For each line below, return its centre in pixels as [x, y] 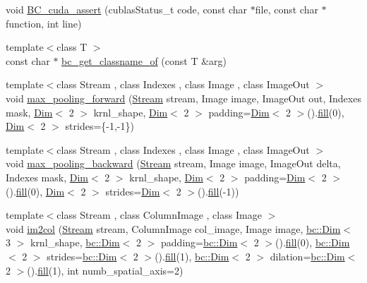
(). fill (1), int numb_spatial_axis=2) [105, 270]
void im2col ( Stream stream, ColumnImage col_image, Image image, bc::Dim [173, 228]
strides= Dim [133, 191]
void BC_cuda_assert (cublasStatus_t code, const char [127, 9]
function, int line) [44, 23]
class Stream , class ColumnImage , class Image [159, 215]
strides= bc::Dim [82, 256]
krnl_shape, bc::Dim [75, 242]
